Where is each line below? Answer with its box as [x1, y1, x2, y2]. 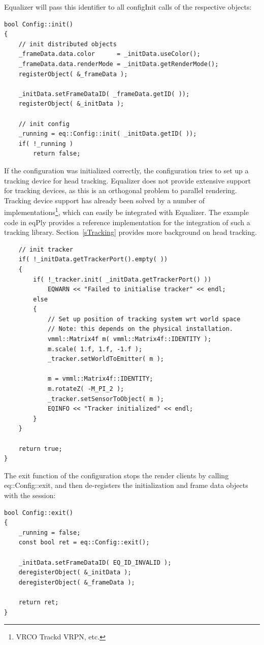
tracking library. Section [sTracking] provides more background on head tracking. [4, 227, 257, 237]
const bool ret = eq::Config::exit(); [18, 539, 150, 546]
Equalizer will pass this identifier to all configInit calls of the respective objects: [4, 2, 252, 12]
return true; [18, 445, 62, 452]
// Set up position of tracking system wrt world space [47, 315, 241, 323]
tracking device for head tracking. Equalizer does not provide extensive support [4, 175, 251, 186]
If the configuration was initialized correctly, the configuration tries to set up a [4, 165, 249, 175]
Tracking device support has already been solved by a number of [4, 195, 205, 205]
